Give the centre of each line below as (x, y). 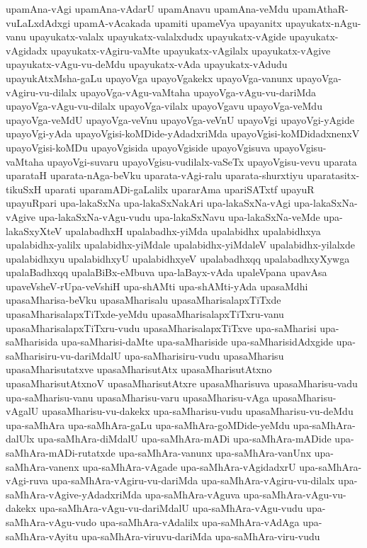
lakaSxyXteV (34, 230)
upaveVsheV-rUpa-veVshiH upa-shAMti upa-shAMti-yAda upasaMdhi (157, 286)
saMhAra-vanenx (43, 466)
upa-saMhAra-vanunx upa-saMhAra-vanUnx (215, 452)
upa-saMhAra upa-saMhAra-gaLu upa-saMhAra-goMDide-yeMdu (148, 424)
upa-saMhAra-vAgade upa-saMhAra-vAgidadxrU (189, 466)
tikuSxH (24, 189)
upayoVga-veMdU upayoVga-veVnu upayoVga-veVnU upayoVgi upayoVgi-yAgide (180, 119)
